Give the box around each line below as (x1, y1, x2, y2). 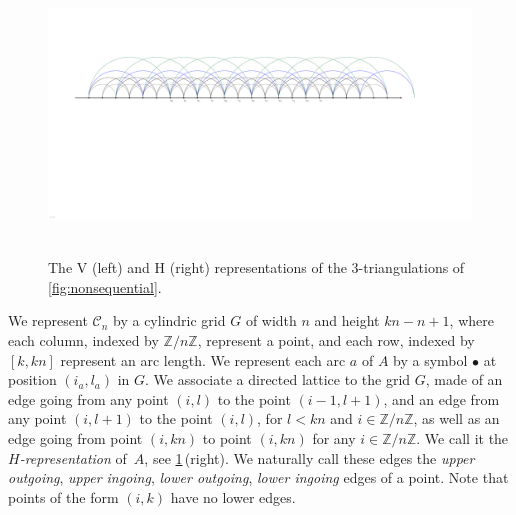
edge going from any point (8, 388, 169, 409)
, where (449, 310, 494, 331)
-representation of (19, 447, 127, 468)
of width (245, 310, 297, 331)
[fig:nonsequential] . (48, 276, 162, 297)
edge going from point (8, 427, 143, 448)
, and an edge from (383, 388, 500, 409)
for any (312, 427, 356, 448)
